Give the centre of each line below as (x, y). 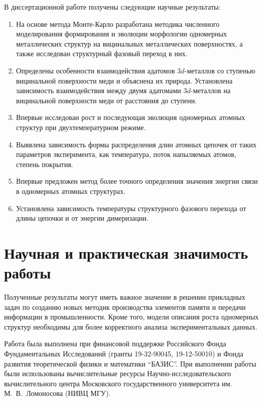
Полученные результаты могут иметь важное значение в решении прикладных (125, 297)
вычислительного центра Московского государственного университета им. (118, 383)
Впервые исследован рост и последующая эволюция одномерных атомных (130, 117)
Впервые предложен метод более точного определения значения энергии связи (137, 181)
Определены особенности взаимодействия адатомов (96, 70)
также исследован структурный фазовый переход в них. (102, 53)
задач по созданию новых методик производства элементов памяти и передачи (125, 307)
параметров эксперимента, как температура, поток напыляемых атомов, (126, 154)
